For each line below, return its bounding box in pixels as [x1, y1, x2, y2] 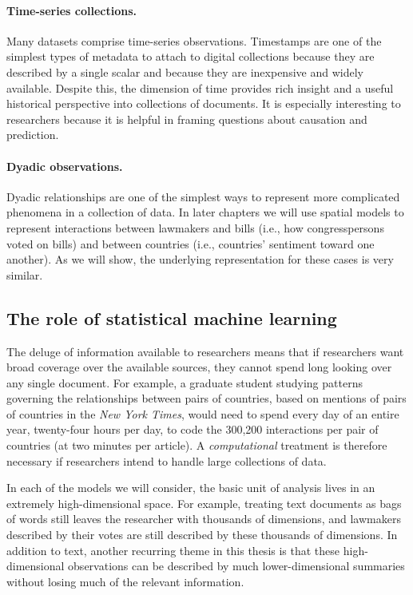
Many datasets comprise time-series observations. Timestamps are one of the [6, 32, 382, 49]
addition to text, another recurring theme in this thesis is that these [6, 541, 340, 558]
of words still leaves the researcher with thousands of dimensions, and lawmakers [6, 510, 401, 527]
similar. [6, 266, 43, 283]
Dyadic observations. [6, 157, 123, 174]
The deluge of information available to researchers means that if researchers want [6, 343, 404, 359]
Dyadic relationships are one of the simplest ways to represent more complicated [6, 188, 400, 204]
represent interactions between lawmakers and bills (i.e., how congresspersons [6, 219, 384, 236]
